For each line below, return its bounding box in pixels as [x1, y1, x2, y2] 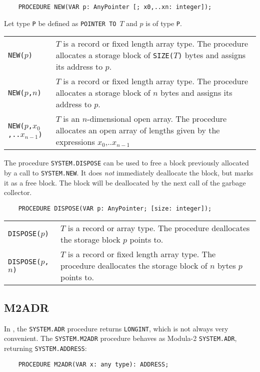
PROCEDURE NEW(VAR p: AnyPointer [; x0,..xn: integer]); [18, 4, 212, 11]
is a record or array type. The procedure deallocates [67, 222, 250, 234]
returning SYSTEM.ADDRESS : [4, 342, 87, 353]
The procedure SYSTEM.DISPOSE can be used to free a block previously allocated [4, 157, 249, 168]
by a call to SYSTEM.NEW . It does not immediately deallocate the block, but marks [4, 167, 253, 177]
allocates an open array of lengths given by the [55, 124, 220, 136]
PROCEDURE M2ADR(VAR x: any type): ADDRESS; [18, 360, 169, 368]
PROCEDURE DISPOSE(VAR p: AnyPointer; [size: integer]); [18, 205, 212, 212]
